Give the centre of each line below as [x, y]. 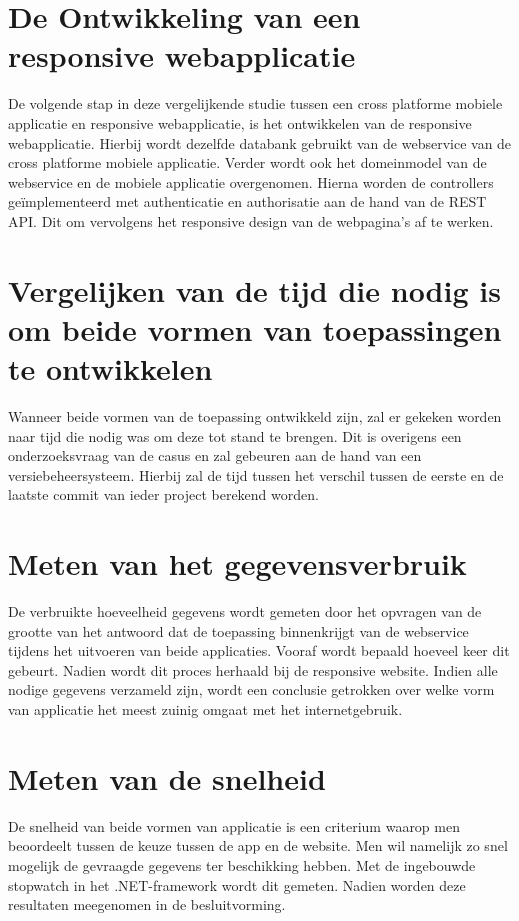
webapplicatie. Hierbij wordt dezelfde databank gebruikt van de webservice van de [260, 142]
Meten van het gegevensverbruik [237, 563]
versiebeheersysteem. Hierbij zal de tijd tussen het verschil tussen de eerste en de [256, 474]
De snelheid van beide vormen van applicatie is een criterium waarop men [234, 825]
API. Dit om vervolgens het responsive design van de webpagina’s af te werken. [251, 220]
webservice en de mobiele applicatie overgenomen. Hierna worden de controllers [251, 181]
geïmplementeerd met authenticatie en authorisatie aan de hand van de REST [247, 201]
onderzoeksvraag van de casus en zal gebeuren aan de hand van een [215, 455]
